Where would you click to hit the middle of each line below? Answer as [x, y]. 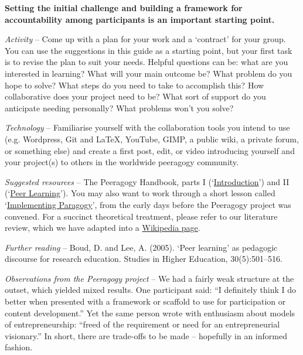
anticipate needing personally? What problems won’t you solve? [119, 107]
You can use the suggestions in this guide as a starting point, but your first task [149, 50]
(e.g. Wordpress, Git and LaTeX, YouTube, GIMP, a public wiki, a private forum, [152, 139]
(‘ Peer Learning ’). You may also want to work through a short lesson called [140, 193]
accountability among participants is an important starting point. [140, 19]
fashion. [19, 347]
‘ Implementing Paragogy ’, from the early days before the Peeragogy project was [148, 204]
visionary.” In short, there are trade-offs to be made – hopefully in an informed [146, 335]
